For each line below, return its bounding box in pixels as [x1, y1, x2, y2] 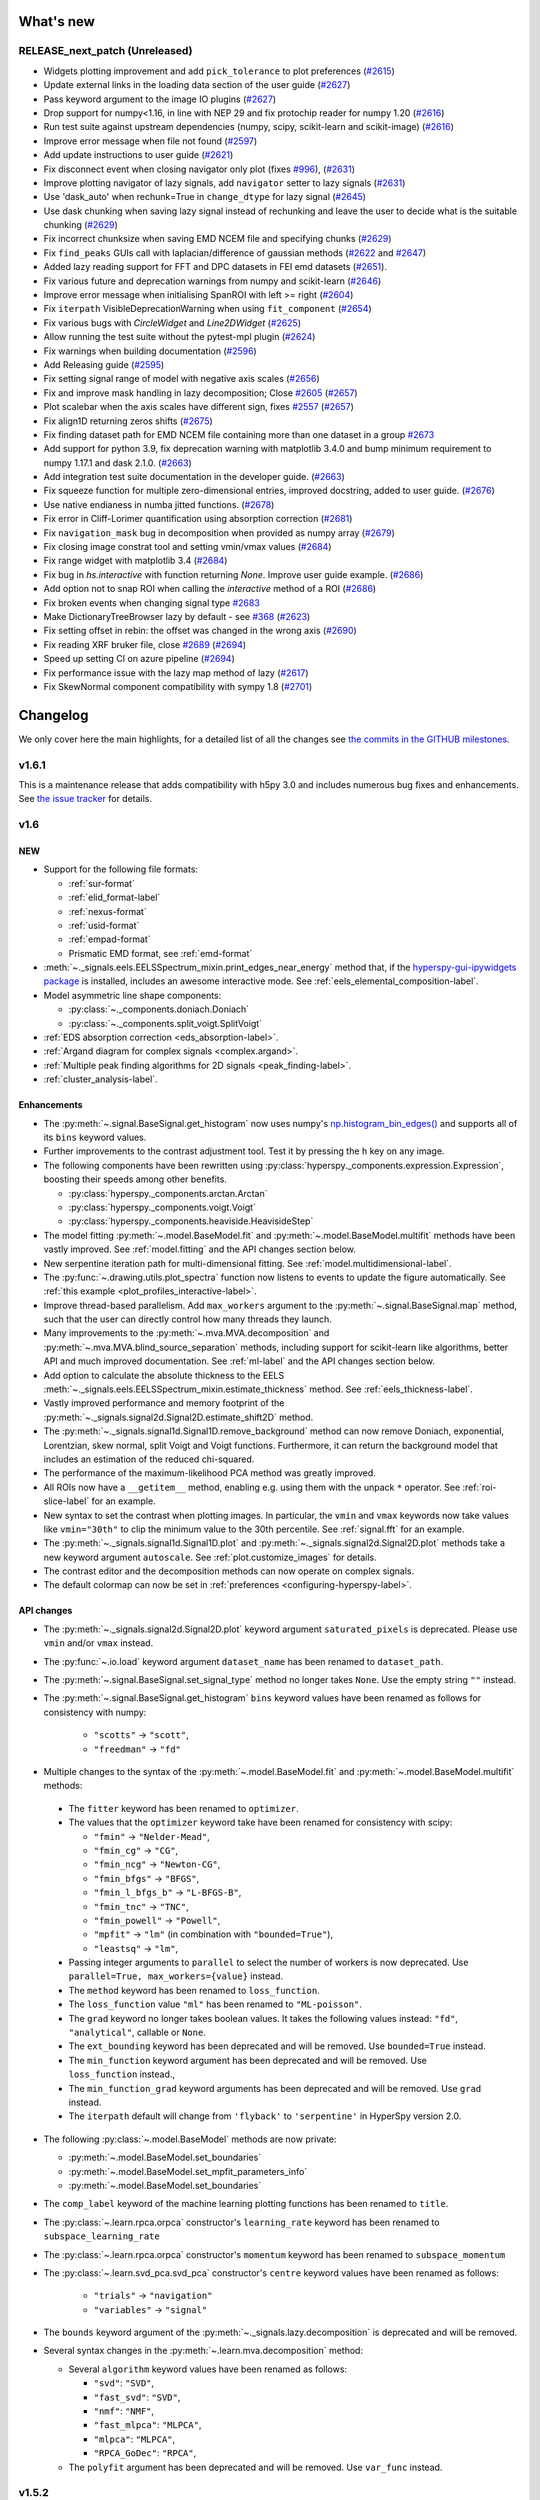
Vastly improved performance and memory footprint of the [43, 1397, 285, 1409]
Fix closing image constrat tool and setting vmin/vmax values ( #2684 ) [43, 541, 332, 553]
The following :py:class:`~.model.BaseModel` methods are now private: [43, 2133, 337, 2145]
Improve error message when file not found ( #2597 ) [43, 135, 258, 147]
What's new [18, 13, 95, 30]
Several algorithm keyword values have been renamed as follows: [68, 2363, 348, 2375]
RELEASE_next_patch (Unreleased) [18, 44, 193, 58]
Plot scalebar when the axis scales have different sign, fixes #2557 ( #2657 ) [43, 401, 355, 413]
